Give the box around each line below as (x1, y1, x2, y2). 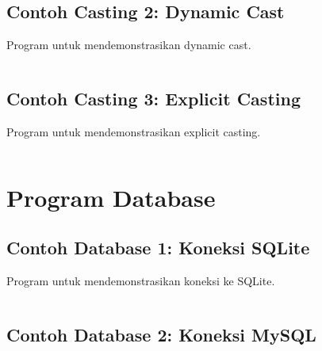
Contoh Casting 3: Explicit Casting (6, 86, 301, 111)
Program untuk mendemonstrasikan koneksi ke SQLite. (6, 273, 275, 289)
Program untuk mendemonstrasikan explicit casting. (6, 124, 261, 139)
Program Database (6, 181, 216, 213)
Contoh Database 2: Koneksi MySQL (6, 322, 316, 347)
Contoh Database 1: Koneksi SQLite (6, 235, 310, 260)
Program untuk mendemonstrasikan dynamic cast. (6, 36, 251, 53)
